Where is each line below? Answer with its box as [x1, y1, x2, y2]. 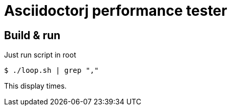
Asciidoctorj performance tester [4, 2, 227, 19]
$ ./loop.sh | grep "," [4, 66, 99, 75]
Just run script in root [4, 50, 76, 60]
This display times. [4, 81, 67, 91]
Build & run [4, 29, 61, 42]
